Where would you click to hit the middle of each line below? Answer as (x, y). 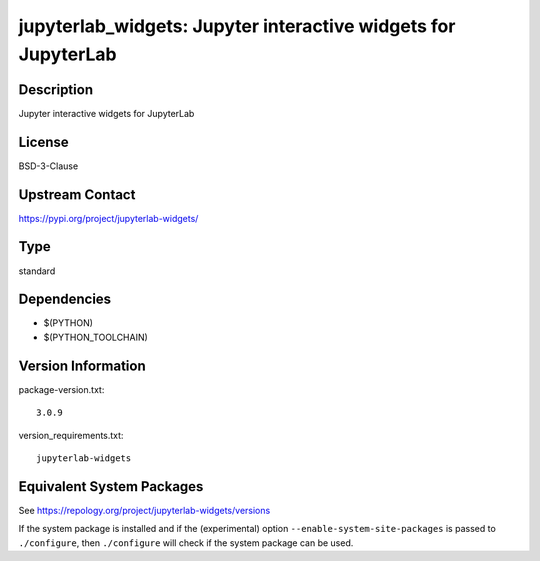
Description (56, 89)
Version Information (82, 365)
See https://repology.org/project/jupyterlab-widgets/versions (144, 510)
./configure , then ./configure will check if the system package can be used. (186, 542)
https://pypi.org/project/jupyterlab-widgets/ (108, 218)
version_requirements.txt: (71, 435)
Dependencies (65, 299)
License (43, 141)
